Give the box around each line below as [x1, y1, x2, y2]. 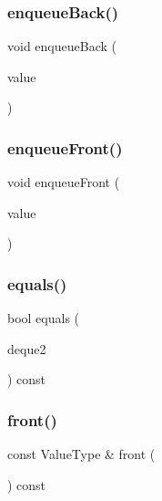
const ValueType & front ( [7, 444, 156, 464]
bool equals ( [7, 308, 80, 328]
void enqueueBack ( [7, 37, 116, 56]
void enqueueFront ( [7, 172, 120, 192]
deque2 [7, 339, 46, 358]
